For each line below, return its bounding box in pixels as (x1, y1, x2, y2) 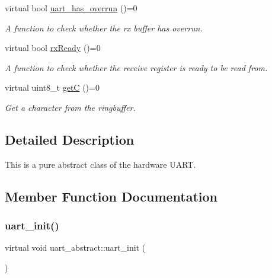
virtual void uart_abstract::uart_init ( (5, 241, 146, 254)
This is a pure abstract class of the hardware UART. (5, 158, 196, 170)
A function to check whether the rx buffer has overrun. (5, 21, 203, 34)
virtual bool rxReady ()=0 (5, 41, 101, 54)
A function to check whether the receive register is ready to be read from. (5, 61, 268, 74)
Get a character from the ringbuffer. (5, 101, 136, 113)
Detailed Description (5, 130, 135, 148)
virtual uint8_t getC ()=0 (5, 81, 100, 94)
